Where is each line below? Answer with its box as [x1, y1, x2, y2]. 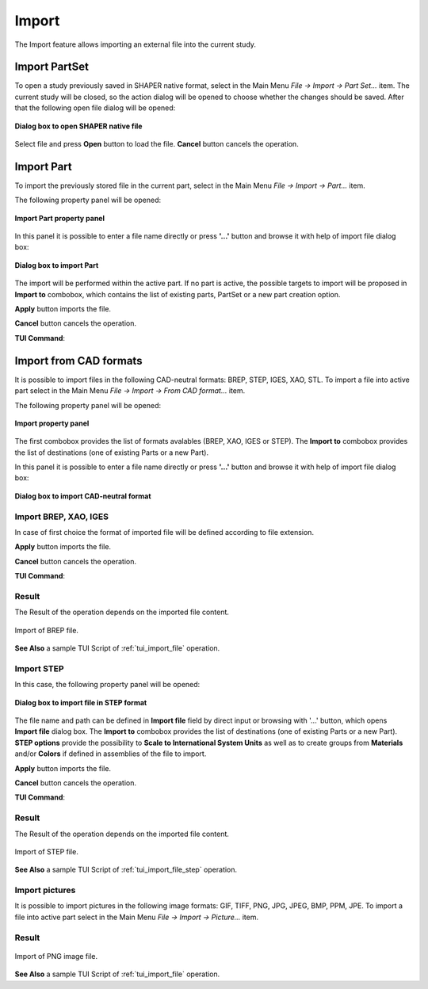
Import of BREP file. [14, 625, 79, 635]
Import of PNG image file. [14, 951, 98, 960]
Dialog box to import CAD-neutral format [14, 491, 151, 501]
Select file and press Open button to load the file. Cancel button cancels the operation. [14, 139, 299, 149]
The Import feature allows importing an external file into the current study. [14, 40, 257, 49]
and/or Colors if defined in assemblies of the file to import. [14, 749, 207, 758]
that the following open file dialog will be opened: [14, 103, 176, 113]
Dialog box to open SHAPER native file [14, 121, 143, 131]
